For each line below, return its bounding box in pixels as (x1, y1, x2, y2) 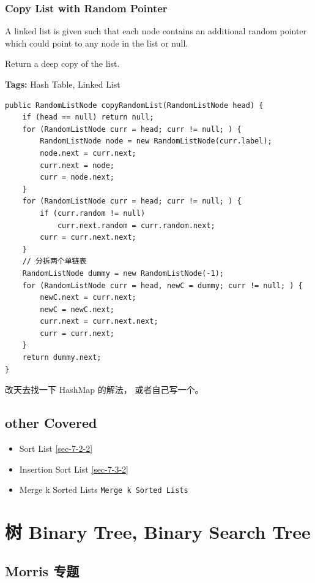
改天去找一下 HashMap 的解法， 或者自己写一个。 (5, 383, 204, 396)
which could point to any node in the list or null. (5, 36, 188, 49)
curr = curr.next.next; (40, 233, 136, 242)
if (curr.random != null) (40, 208, 146, 218)
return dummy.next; (22, 353, 102, 362)
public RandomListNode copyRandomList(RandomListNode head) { (5, 101, 264, 110)
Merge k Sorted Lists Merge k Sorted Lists (19, 483, 188, 496)
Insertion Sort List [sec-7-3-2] (19, 462, 129, 475)
